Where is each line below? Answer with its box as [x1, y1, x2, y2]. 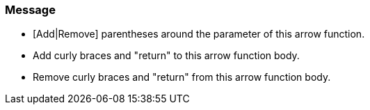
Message [5, 3, 56, 17]
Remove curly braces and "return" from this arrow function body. [33, 71, 331, 84]
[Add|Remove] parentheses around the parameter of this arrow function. [33, 28, 365, 40]
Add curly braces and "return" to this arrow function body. [33, 49, 300, 62]
